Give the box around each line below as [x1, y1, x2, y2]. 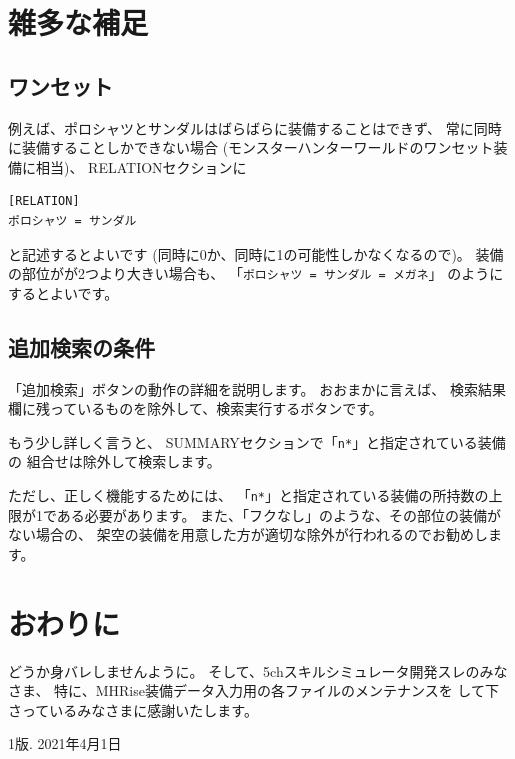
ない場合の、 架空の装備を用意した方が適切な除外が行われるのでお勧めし [8, 524, 488, 545]
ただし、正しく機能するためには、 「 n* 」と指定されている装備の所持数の [8, 485, 489, 506]
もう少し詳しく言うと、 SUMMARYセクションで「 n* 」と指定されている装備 [8, 431, 506, 452]
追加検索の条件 [8, 331, 155, 362]
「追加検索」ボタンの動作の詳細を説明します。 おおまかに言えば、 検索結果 [8, 378, 506, 399]
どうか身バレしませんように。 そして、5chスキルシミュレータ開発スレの [8, 660, 480, 681]
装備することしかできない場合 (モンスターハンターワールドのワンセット [21, 137, 494, 158]
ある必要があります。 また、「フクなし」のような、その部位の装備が [56, 504, 502, 525]
